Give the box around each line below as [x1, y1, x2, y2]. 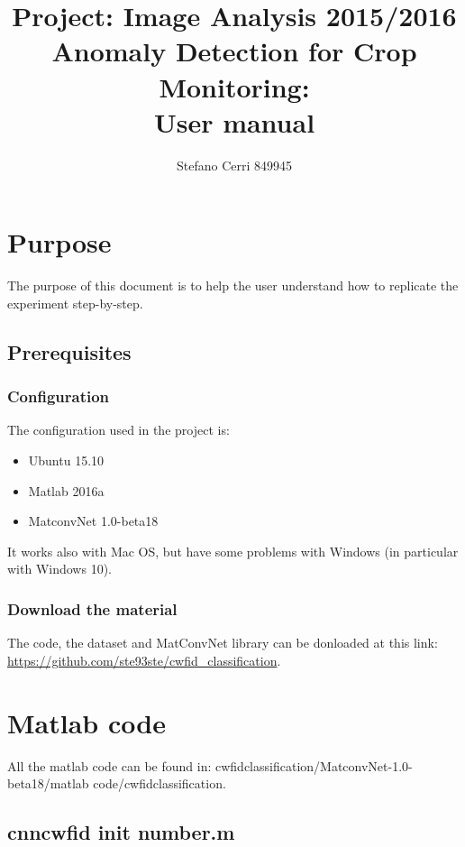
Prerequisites [7, 337, 132, 365]
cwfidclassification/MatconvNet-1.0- [215, 756, 413, 775]
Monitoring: [159, 68, 310, 105]
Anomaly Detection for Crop [51, 32, 417, 69]
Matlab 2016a [28, 481, 105, 500]
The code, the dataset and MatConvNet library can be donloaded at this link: [7, 633, 438, 652]
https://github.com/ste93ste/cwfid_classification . [7, 650, 281, 669]
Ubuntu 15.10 [28, 451, 105, 469]
